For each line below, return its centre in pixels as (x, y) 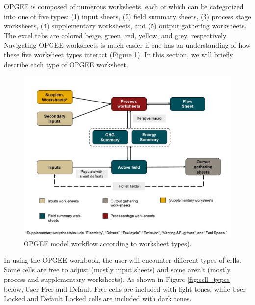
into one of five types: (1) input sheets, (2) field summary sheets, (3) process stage (127, 16)
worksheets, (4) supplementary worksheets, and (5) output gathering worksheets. (125, 26)
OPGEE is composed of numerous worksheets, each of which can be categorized (124, 6)
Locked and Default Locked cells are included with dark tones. (98, 298)
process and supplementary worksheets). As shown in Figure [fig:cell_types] (118, 279)
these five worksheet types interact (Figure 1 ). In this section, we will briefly (119, 54)
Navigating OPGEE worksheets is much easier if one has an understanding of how (127, 45)
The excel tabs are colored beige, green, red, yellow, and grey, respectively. (116, 35)
